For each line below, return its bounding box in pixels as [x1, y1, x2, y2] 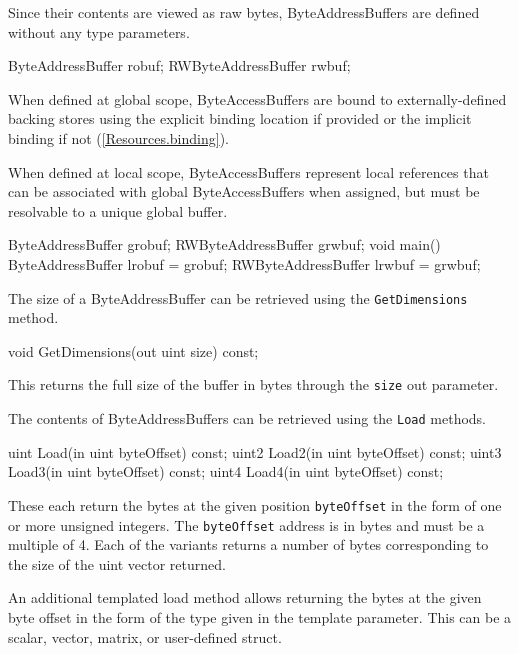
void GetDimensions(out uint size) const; [8, 340, 259, 361]
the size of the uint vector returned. [8, 553, 226, 574]
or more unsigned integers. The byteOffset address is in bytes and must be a [8, 514, 485, 535]
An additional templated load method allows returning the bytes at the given [8, 587, 482, 608]
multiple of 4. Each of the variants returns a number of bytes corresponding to [8, 534, 489, 555]
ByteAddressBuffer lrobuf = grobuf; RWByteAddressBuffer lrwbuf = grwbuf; [8, 253, 481, 274]
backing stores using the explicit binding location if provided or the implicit [8, 108, 472, 129]
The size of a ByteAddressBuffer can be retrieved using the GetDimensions [8, 287, 468, 308]
